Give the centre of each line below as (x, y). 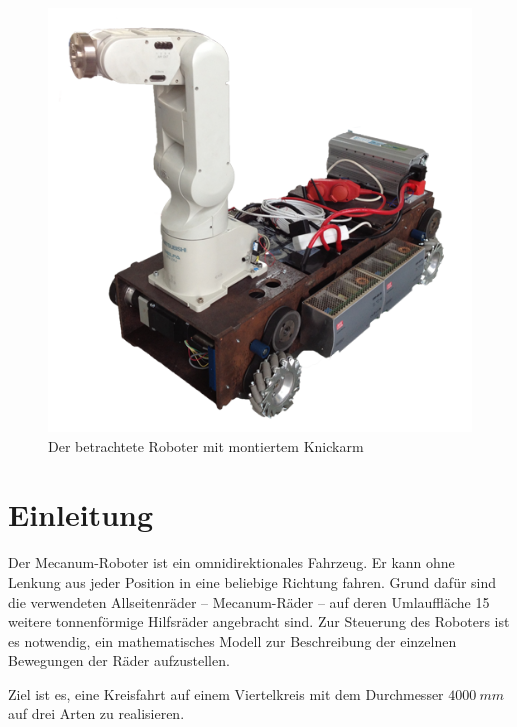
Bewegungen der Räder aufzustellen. (119, 660)
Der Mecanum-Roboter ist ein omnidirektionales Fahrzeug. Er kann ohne (231, 562)
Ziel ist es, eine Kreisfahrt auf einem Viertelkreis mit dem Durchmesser (226, 693)
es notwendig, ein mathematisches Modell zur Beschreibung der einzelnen (232, 640)
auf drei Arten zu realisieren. (96, 713)
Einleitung (81, 514)
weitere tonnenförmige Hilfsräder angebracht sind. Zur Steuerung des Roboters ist (259, 621)
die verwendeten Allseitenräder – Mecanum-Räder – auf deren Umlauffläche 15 (249, 601)
